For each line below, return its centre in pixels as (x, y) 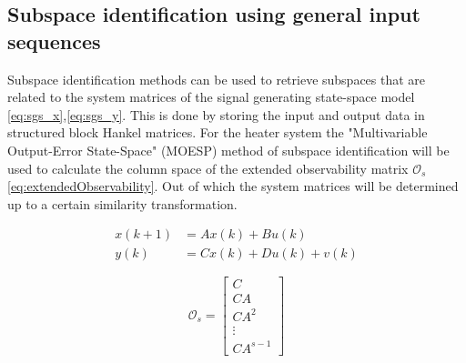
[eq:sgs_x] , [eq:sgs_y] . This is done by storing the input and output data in (216, 114)
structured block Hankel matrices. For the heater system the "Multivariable (218, 132)
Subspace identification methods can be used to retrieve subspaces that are (217, 79)
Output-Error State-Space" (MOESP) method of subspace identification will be (228, 150)
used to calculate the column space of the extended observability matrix (208, 168)
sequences (54, 40)
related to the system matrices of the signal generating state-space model (211, 97)
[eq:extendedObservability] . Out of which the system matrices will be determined (233, 186)
